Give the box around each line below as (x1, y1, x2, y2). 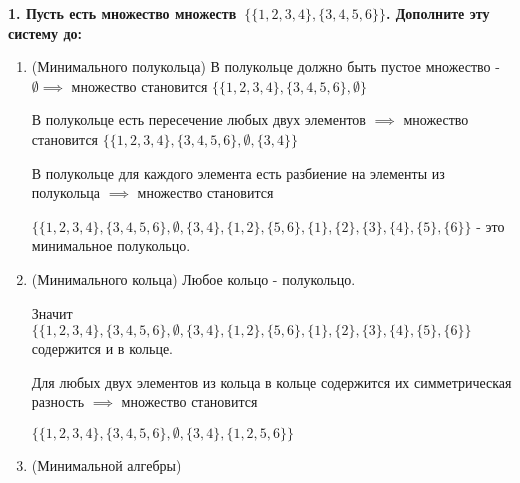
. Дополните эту (385, 3, 490, 23)
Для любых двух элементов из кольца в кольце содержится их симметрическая (31, 371, 512, 392)
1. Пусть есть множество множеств (8, 3, 237, 23)
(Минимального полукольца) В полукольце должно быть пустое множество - (31, 56, 500, 77)
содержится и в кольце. (31, 338, 174, 359)
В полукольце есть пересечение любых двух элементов (31, 109, 366, 130)
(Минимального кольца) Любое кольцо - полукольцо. (31, 268, 356, 289)
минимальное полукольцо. (31, 235, 191, 256)
